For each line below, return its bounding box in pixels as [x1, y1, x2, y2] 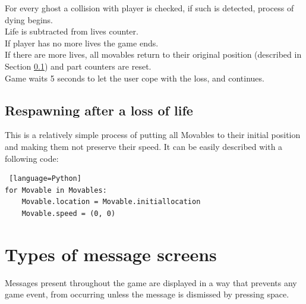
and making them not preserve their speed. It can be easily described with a [5, 140, 283, 152]
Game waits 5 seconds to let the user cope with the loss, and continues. [5, 71, 264, 84]
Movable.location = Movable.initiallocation [21, 198, 201, 206]
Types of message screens [5, 242, 217, 266]
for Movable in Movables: [5, 186, 107, 195]
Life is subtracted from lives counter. [5, 25, 138, 37]
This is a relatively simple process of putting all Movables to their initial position [5, 129, 301, 141]
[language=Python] [9, 174, 81, 183]
